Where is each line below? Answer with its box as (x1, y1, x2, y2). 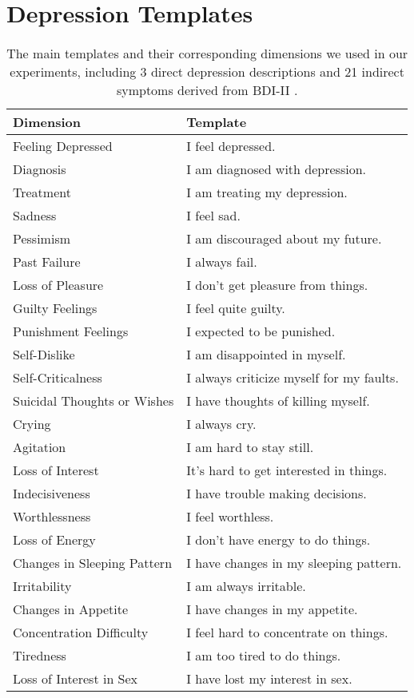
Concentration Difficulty (13, 623, 149, 642)
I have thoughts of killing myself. (186, 391, 370, 410)
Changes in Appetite (13, 600, 129, 619)
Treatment (13, 183, 71, 202)
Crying (13, 414, 51, 434)
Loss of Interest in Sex (13, 669, 138, 688)
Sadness (13, 206, 57, 225)
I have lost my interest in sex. (186, 669, 352, 688)
